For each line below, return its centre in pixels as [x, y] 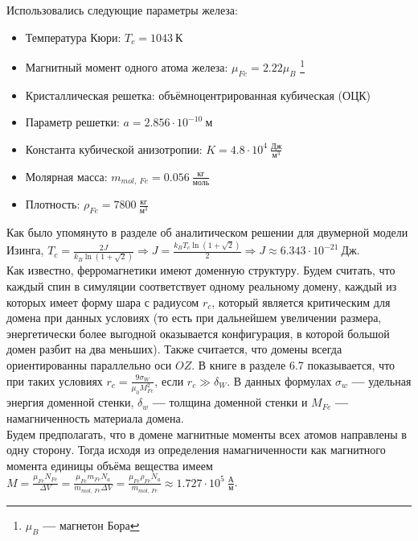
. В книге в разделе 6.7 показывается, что [293, 365]
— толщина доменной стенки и [230, 402]
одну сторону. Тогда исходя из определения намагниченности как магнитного [196, 450]
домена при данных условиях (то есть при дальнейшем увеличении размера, [194, 318]
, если [169, 380]
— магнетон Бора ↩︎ [91, 524]
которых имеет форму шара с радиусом [103, 301]
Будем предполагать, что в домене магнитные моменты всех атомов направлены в [207, 434]
